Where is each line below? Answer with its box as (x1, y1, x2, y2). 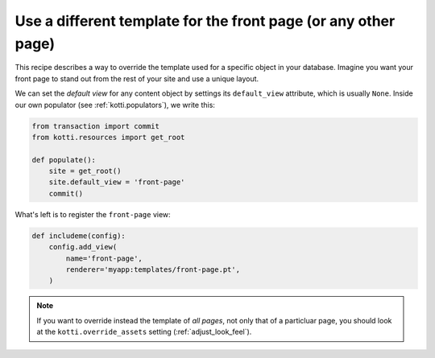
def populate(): (31, 155, 97, 164)
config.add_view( (48, 242, 118, 252)
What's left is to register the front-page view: (14, 209, 171, 219)
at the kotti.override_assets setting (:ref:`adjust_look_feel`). (36, 327, 252, 337)
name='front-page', (65, 253, 143, 263)
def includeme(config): (31, 231, 126, 241)
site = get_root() (48, 167, 122, 176)
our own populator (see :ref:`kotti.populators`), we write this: (14, 100, 215, 109)
